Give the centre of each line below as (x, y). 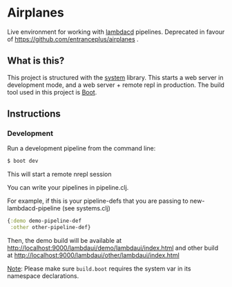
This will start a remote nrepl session (59, 175)
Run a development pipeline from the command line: (81, 148)
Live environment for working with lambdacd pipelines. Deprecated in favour (116, 32)
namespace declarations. (43, 276)
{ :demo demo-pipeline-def (44, 221)
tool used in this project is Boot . (52, 92)
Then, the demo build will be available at (65, 241)
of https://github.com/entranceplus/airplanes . (73, 39)
